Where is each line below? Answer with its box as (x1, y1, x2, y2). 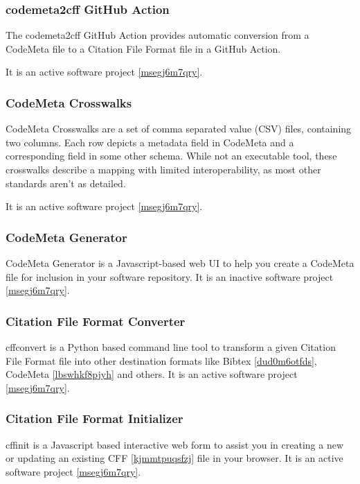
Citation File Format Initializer (6, 410, 183, 427)
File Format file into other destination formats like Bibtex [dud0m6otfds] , (6, 353, 317, 368)
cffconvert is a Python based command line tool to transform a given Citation (6, 340, 336, 354)
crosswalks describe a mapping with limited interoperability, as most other (6, 162, 321, 176)
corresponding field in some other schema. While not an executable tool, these (6, 148, 337, 163)
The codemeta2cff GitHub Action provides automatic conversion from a (6, 28, 309, 42)
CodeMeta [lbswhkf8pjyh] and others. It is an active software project (6, 367, 298, 381)
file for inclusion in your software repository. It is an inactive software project (6, 269, 334, 284)
